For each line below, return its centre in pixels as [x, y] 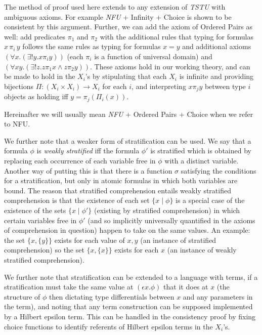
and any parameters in [218, 296]
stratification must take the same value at [69, 287]
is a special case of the [210, 200]
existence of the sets [35, 210]
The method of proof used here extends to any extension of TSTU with [115, 7]
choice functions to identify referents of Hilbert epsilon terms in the [108, 326]
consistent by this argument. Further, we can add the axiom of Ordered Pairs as [128, 27]
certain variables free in [40, 220]
